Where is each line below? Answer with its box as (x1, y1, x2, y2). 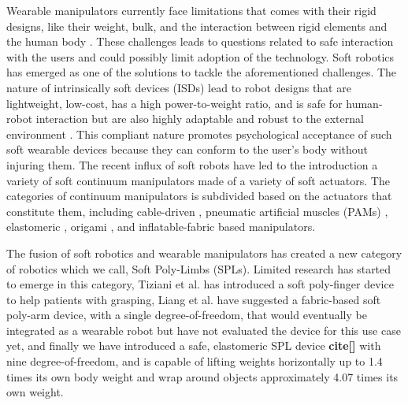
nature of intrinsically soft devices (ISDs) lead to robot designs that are (6, 79, 351, 95)
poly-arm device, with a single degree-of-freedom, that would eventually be (6, 307, 367, 323)
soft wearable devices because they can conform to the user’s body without (6, 141, 368, 158)
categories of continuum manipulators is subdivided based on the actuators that (6, 188, 392, 204)
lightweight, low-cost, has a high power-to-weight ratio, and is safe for (6, 95, 343, 111)
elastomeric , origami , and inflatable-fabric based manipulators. (6, 218, 316, 235)
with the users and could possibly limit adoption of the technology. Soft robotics (6, 48, 395, 65)
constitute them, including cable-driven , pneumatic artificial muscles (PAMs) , (6, 202, 388, 219)
